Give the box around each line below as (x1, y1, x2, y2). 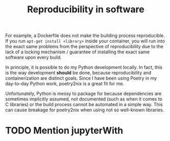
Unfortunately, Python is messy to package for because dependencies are (5, 91, 162, 97)
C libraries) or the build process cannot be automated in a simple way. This (5, 102, 163, 108)
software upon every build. (5, 54, 62, 61)
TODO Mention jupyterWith (5, 125, 124, 136)
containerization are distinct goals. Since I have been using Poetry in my (5, 75, 157, 82)
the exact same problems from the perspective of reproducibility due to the (5, 44, 163, 50)
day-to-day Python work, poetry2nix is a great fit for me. (5, 80, 125, 87)
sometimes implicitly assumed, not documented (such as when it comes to (5, 96, 162, 102)
